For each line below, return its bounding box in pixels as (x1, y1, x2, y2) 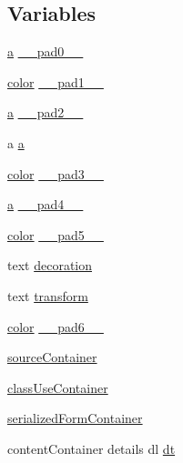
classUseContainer (7, 377, 108, 397)
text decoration (7, 256, 92, 275)
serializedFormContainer (7, 408, 143, 428)
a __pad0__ (7, 42, 84, 61)
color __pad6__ (7, 317, 104, 336)
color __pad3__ (7, 164, 104, 183)
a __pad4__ (7, 195, 84, 214)
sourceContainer (7, 347, 97, 367)
